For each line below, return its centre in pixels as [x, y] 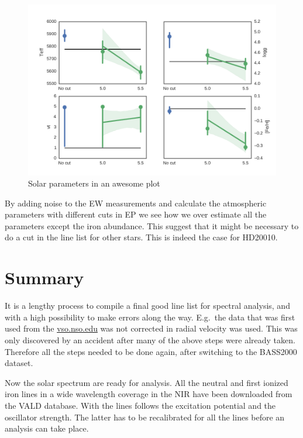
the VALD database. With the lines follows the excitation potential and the [140, 405]
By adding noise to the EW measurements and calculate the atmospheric [136, 203]
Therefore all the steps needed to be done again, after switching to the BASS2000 [151, 351]
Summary [44, 277]
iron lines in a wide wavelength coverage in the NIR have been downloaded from [149, 394]
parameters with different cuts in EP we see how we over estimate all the [136, 214]
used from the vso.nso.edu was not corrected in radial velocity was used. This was [151, 328]
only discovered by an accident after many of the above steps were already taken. [150, 339]
